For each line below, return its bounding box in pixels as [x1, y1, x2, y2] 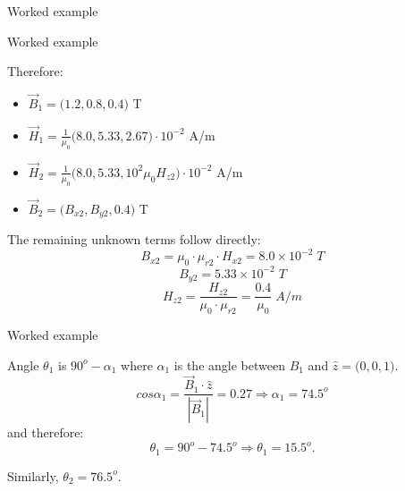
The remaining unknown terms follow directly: [7, 230, 261, 249]
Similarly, [7, 466, 59, 485]
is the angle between [173, 355, 285, 374]
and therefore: [7, 423, 84, 442]
